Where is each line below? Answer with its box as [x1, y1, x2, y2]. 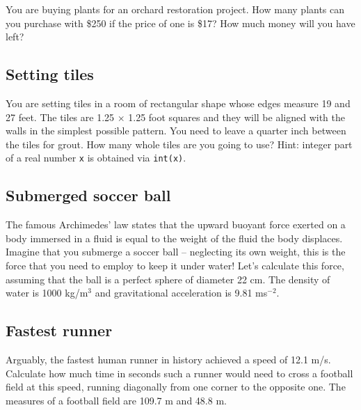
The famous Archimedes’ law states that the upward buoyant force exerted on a [6, 217, 346, 232]
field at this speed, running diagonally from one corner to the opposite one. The [6, 379, 346, 394]
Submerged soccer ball [6, 184, 171, 206]
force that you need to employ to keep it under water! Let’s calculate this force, [6, 258, 344, 272]
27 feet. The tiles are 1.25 [6, 109, 115, 124]
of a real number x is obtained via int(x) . [6, 150, 186, 165]
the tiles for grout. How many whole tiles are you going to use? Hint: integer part [6, 136, 353, 151]
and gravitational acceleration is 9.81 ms [95, 285, 268, 300]
